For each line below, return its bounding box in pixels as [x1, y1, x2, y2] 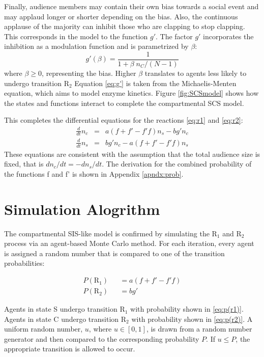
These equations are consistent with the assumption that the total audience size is [4, 148, 260, 159]
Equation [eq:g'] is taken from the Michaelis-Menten [74, 77, 237, 88]
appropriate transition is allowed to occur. [4, 343, 135, 354]
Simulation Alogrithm [4, 198, 160, 219]
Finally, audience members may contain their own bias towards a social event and [4, 1, 259, 11]
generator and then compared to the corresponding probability [4, 333, 199, 344]
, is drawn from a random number [146, 323, 252, 334]
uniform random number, [4, 323, 83, 334]
